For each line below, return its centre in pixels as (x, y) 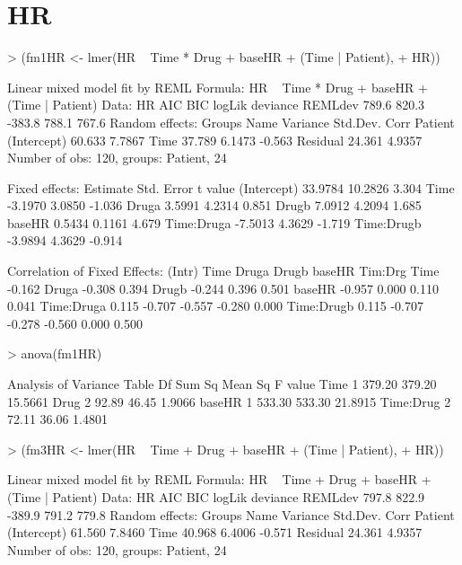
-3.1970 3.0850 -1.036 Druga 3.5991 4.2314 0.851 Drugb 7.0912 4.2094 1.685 (214, 205)
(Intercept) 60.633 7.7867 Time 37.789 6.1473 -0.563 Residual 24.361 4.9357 (215, 140)
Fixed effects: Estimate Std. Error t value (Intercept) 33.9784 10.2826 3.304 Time (231, 187)
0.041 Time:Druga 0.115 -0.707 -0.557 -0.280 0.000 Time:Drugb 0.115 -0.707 (216, 306)
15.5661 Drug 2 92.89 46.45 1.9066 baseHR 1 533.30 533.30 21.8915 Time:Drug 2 (229, 401)
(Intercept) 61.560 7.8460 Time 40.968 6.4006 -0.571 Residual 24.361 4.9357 (215, 532)
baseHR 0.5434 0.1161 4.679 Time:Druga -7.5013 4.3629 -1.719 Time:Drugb (214, 222)
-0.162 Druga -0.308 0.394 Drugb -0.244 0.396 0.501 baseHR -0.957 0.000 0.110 (223, 288)
